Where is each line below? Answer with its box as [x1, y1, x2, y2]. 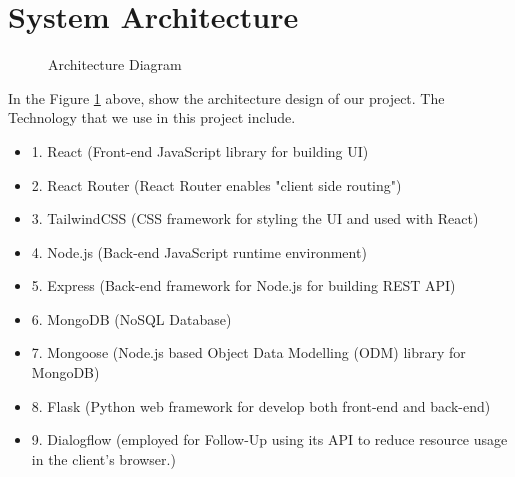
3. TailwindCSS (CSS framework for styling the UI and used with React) [31, 208, 479, 229]
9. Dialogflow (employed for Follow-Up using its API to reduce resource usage [31, 429, 508, 450]
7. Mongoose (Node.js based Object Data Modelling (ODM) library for [31, 342, 466, 363]
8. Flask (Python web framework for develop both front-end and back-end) [31, 395, 491, 416]
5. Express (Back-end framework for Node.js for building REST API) [31, 275, 456, 296]
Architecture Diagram [48, 54, 182, 75]
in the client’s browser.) [31, 448, 176, 469]
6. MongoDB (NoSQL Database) [31, 308, 232, 329]
